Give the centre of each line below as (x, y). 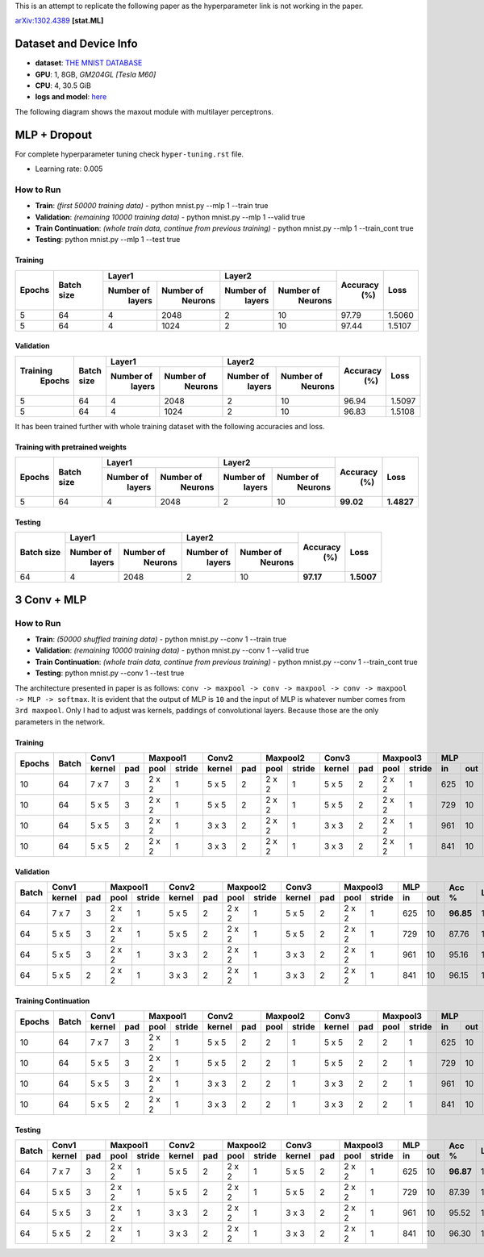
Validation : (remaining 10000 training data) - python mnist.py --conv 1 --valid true (172, 650)
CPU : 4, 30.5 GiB (63, 86)
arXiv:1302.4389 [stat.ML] (59, 21)
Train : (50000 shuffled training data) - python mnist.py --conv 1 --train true (161, 639)
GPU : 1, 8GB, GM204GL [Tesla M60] (96, 74)
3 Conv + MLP (51, 600)
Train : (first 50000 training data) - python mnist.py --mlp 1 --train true (152, 206)
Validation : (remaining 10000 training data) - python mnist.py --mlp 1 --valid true (170, 217)
